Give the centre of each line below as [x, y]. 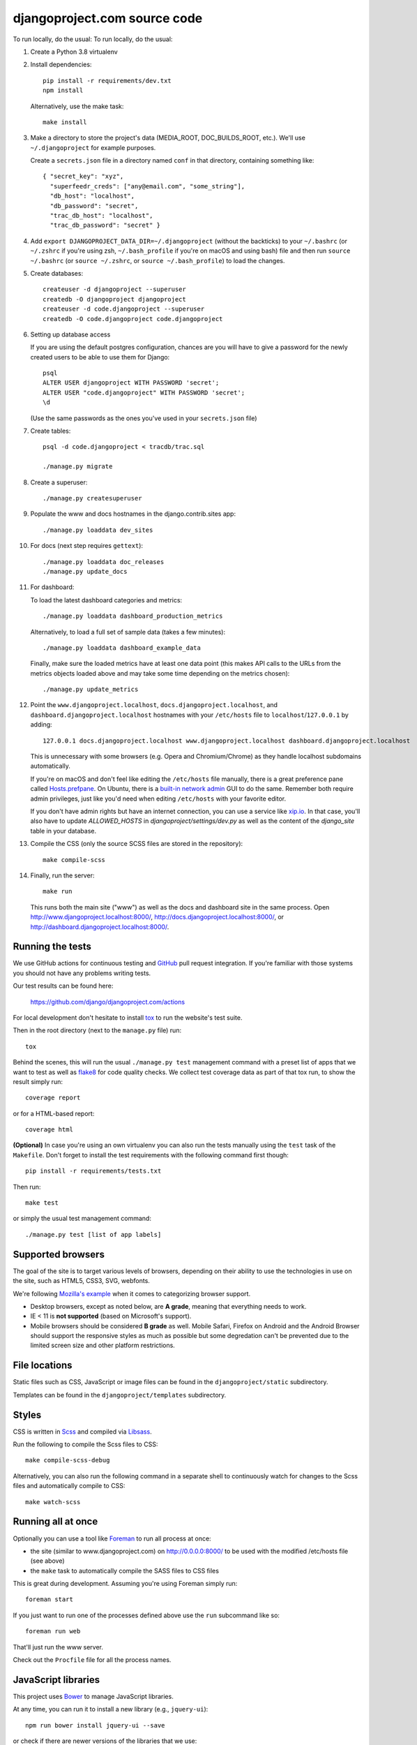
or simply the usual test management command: [82, 1219]
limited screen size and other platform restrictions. [103, 1345]
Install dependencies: [61, 65]
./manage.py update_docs [85, 571]
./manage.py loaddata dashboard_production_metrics [133, 616]
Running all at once [55, 1522]
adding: [41, 725]
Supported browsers [59, 1254]
